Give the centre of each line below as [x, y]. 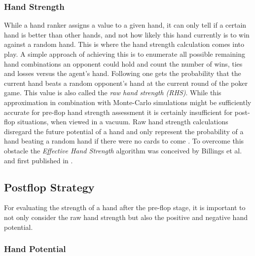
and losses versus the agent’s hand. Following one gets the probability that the [123, 73]
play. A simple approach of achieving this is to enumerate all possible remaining [125, 54]
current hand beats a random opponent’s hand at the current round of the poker [126, 83]
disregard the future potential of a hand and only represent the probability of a [124, 131]
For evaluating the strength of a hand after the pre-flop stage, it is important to [125, 207]
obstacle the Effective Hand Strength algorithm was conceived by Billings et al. [123, 150]
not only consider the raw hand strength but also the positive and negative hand [126, 217]
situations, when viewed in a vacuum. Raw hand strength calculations [123, 122]
